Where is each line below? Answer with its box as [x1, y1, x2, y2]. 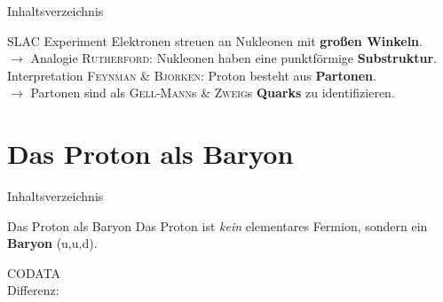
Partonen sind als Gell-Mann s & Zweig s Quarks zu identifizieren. [30, 83, 395, 102]
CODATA [7, 263, 61, 282]
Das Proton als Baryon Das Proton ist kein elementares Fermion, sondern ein [7, 216, 428, 235]
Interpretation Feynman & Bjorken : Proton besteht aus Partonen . [7, 66, 376, 84]
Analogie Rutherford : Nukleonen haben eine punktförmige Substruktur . [30, 49, 437, 67]
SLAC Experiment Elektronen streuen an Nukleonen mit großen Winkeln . [7, 31, 423, 50]
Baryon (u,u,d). [7, 234, 98, 252]
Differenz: [7, 281, 59, 299]
